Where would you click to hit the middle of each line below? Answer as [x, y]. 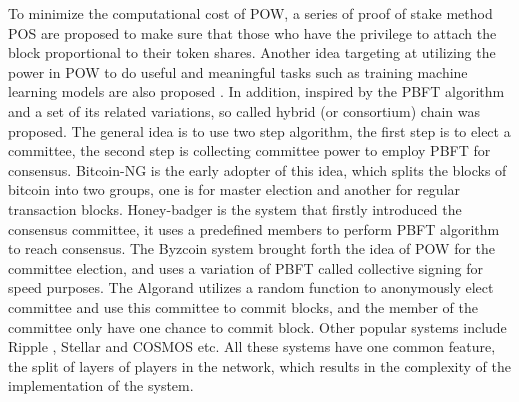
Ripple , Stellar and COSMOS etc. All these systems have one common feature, [252, 346]
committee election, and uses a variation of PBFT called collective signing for [245, 267]
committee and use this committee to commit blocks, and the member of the [243, 306]
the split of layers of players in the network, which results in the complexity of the [259, 365]
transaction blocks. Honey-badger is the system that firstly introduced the [235, 208]
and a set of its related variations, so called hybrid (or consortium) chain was [244, 110]
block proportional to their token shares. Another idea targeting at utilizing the [252, 52]
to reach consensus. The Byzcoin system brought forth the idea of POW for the [252, 248]
